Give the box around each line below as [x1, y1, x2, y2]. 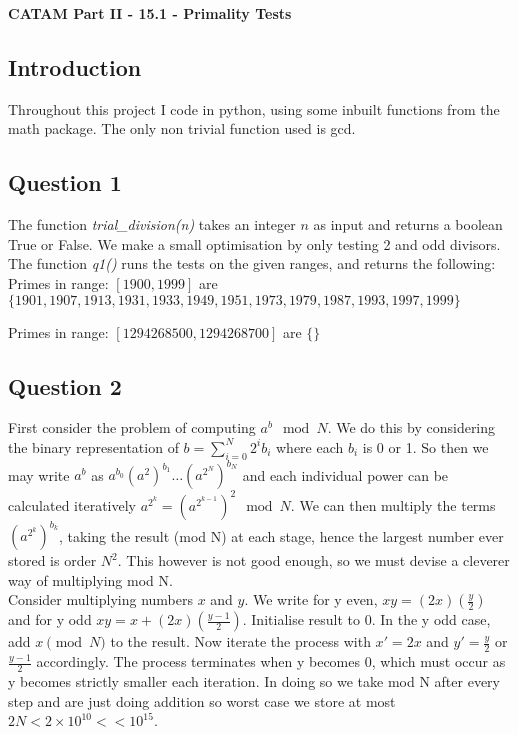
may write [8, 464, 70, 485]
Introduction [8, 51, 142, 82]
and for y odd [8, 609, 92, 630]
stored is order [8, 550, 97, 571]
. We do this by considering [327, 417, 496, 438]
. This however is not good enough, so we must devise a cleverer [117, 550, 510, 571]
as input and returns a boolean [313, 214, 503, 235]
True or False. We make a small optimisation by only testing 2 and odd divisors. [8, 233, 501, 254]
